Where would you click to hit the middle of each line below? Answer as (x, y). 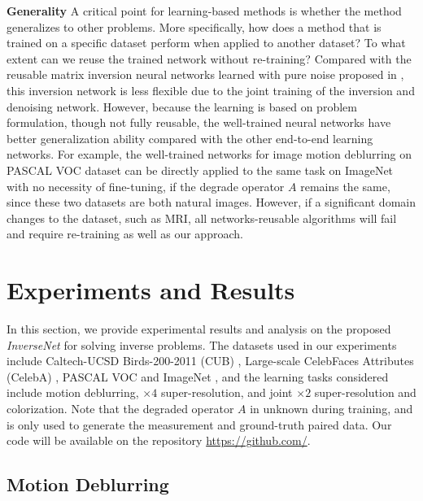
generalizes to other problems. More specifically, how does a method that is (194, 26)
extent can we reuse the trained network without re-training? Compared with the (209, 58)
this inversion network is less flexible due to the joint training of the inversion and (211, 90)
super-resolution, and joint (227, 392)
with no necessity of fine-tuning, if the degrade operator (146, 186)
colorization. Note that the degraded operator (120, 408)
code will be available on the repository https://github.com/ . (159, 440)
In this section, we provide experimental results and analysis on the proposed (199, 329)
